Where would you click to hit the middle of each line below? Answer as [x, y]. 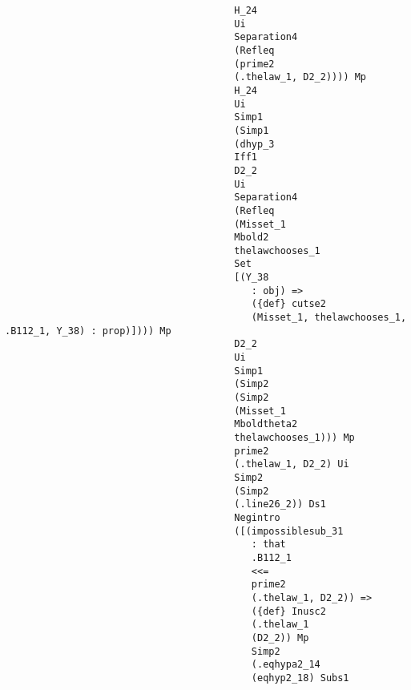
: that [268, 545]
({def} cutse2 [288, 304]
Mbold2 [252, 238]
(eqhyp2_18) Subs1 [300, 678]
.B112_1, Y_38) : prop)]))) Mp [88, 331]
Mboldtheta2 [266, 424]
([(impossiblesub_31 [289, 531]
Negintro [257, 517]
